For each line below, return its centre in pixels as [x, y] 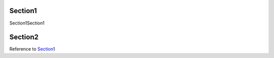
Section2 [24, 37]
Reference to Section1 [32, 49]
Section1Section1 [27, 23]
